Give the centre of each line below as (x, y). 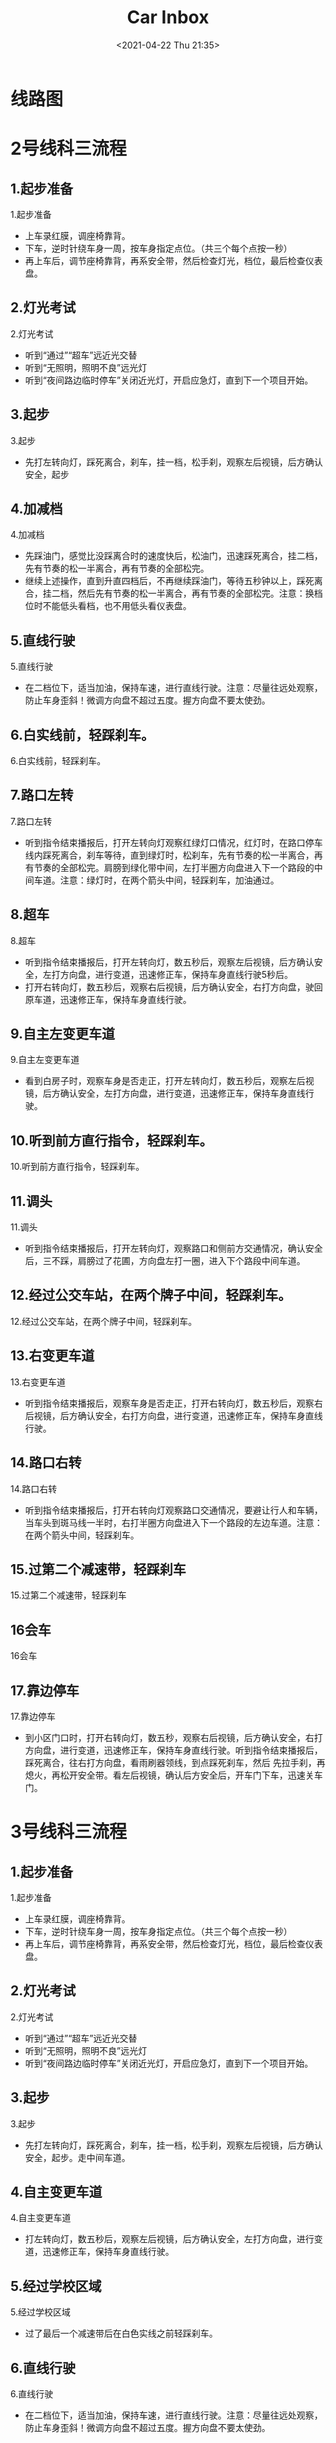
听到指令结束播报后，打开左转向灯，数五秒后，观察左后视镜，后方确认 (169, 962)
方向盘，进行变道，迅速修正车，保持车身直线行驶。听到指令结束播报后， (173, 1750)
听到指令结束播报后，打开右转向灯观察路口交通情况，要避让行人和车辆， (173, 1510)
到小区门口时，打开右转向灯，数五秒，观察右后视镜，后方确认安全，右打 (173, 1737)
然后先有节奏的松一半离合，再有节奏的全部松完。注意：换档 (200, 593)
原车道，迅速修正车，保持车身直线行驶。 (108, 999)
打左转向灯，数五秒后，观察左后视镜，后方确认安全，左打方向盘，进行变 (173, 2239)
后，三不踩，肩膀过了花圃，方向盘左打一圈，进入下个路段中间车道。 (165, 1261)
